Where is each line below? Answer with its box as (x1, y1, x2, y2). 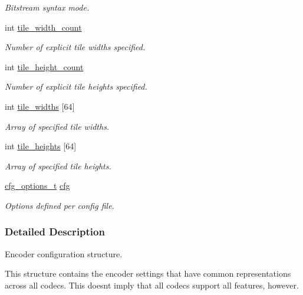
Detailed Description (5, 224, 105, 239)
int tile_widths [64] (5, 100, 75, 112)
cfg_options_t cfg (5, 179, 70, 192)
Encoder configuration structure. (5, 247, 123, 260)
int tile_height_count (5, 60, 84, 73)
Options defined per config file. (5, 199, 114, 211)
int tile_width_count (5, 21, 82, 33)
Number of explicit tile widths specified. (5, 41, 146, 53)
